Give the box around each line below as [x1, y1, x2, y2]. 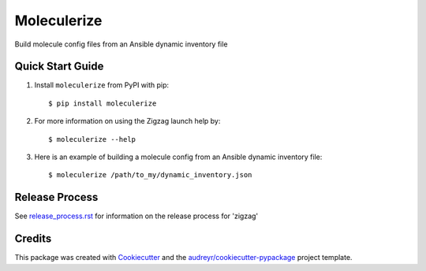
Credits [14, 232, 52, 246]
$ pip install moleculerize [48, 98, 157, 108]
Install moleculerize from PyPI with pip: [34, 80, 170, 90]
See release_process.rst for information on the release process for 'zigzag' [14, 211, 259, 221]
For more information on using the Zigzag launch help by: [34, 117, 221, 126]
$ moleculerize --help [48, 135, 136, 143]
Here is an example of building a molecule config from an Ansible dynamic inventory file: [34, 152, 323, 161]
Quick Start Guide [14, 60, 104, 73]
